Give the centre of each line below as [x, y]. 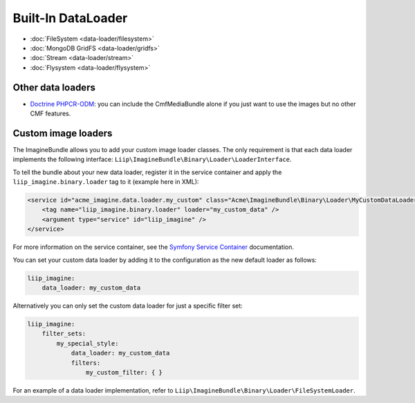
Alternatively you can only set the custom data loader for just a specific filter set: [128, 306]
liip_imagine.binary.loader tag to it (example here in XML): [106, 182]
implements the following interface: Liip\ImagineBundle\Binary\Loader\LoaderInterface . [152, 160]
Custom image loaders [63, 133]
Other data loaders [54, 87]
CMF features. [50, 113]
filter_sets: [64, 334]
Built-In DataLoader [70, 18]
